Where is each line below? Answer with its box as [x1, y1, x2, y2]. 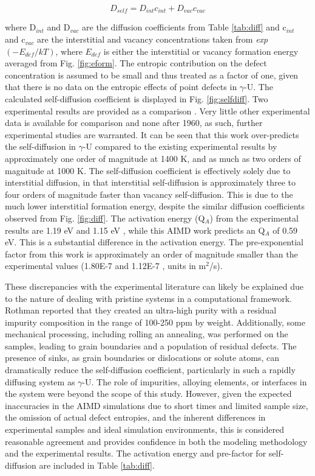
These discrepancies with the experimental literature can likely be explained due [5, 279, 303, 292]
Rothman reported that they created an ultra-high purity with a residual [5, 304, 277, 317]
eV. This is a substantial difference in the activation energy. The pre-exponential [5, 236, 303, 248]
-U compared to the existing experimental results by [83, 140, 277, 153]
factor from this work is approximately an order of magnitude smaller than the [5, 247, 298, 260]
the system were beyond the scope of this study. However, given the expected [5, 387, 292, 400]
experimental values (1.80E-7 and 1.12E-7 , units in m [5, 259, 206, 272]
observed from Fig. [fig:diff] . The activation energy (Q [5, 211, 205, 224]
